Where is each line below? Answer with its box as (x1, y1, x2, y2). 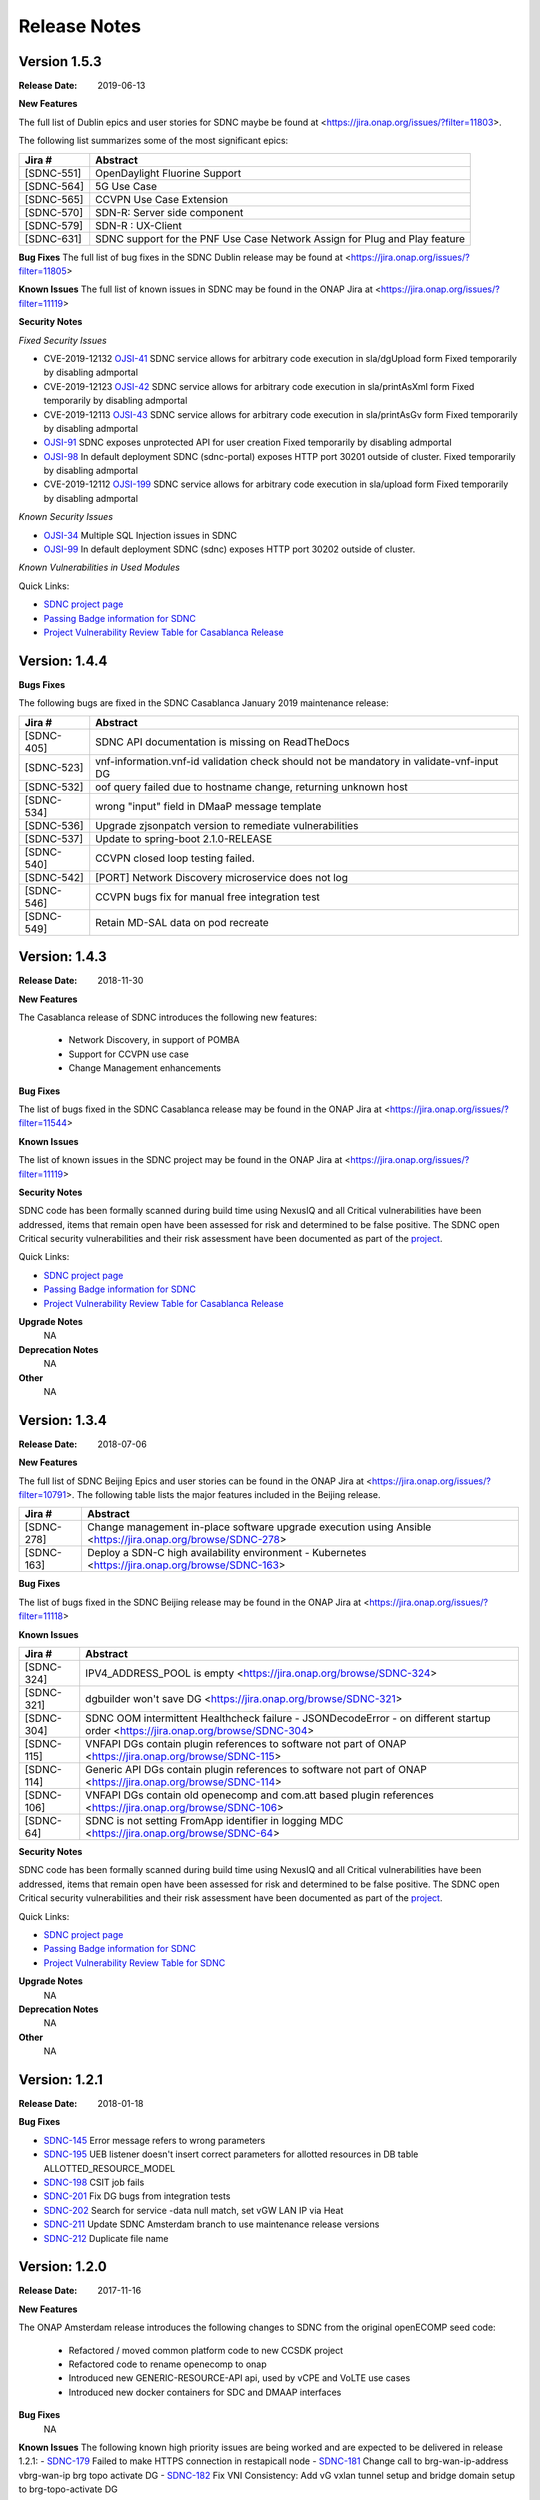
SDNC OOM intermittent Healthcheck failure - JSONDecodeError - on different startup (85, 1711, 491, 1725)
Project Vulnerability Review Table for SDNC (43, 1956, 226, 1969)
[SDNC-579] (24, 218, 84, 232)
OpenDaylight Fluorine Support (95, 166, 242, 180)
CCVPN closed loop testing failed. (95, 851, 255, 865)
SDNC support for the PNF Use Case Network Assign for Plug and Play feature (95, 231, 465, 245)
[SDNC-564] (24, 179, 85, 193)
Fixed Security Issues (18, 334, 107, 346)
